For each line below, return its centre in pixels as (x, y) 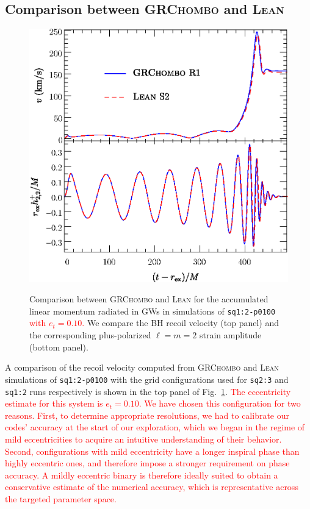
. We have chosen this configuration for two (220, 403)
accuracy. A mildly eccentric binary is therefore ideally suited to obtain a (142, 475)
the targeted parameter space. (61, 498)
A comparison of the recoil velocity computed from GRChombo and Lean (142, 367)
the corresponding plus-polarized (90, 335)
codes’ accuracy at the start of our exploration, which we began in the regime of (155, 427)
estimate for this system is (54, 403)
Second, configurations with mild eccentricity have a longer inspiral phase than (152, 451)
